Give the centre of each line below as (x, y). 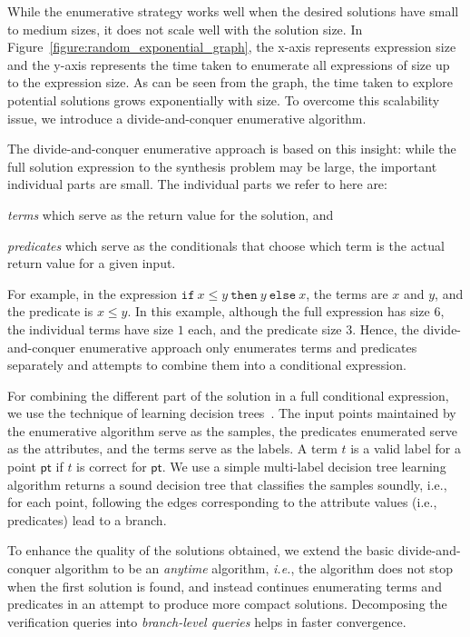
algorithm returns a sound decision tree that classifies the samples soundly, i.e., (227, 484)
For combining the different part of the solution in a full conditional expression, (228, 395)
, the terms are (347, 293)
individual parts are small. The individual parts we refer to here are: (197, 184)
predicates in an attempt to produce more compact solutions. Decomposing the (227, 604)
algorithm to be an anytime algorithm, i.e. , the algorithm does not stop (254, 568)
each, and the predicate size (265, 328)
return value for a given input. (92, 263)
